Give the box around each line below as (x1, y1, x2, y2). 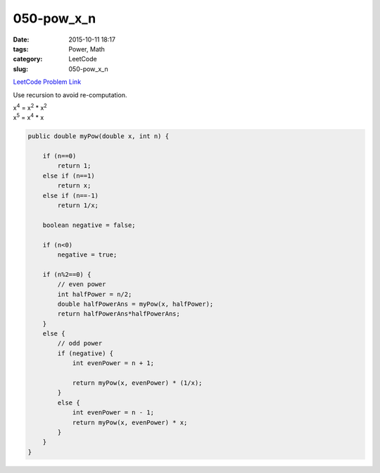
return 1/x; (57, 202, 99, 209)
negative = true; (57, 250, 118, 259)
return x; (57, 182, 91, 190)
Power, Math (68, 44, 106, 53)
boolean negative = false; (42, 221, 137, 229)
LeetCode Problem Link (13, 78, 82, 86)
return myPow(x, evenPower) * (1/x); (72, 379, 203, 387)
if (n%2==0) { (42, 270, 91, 278)
